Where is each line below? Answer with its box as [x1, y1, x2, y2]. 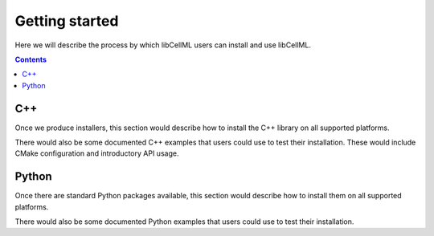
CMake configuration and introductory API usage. [14, 149, 179, 158]
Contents [14, 55, 47, 64]
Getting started [14, 12, 119, 30]
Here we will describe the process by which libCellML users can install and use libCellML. [14, 40, 311, 50]
